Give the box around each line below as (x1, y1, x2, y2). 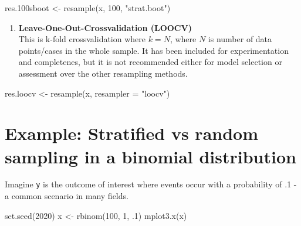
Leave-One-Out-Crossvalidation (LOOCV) (18, 21, 192, 33)
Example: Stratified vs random (5, 121, 258, 145)
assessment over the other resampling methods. (18, 67, 188, 79)
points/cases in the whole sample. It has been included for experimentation (18, 44, 289, 56)
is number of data (208, 33, 272, 45)
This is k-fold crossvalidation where (18, 33, 146, 45)
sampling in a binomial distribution (5, 144, 296, 168)
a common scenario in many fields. (5, 190, 128, 202)
